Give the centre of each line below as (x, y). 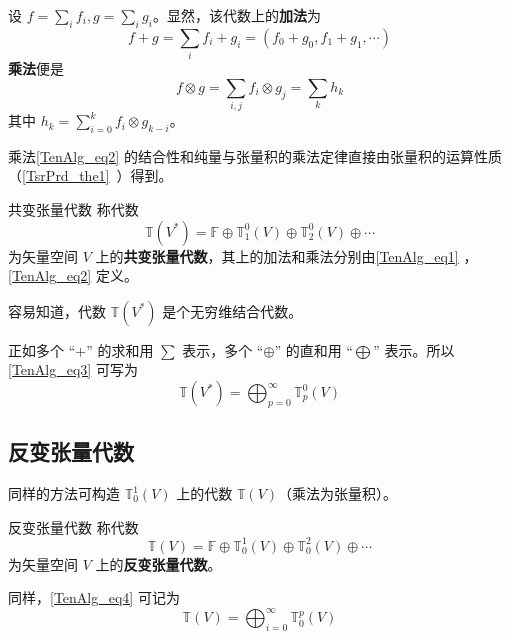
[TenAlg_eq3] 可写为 (73, 369)
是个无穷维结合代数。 (232, 310)
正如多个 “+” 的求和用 (81, 349)
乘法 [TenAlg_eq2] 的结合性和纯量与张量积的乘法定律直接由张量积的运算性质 (255, 155)
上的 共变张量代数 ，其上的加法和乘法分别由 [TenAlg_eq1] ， (286, 255)
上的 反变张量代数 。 (158, 563)
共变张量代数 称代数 (73, 209)
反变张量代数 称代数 (73, 526)
